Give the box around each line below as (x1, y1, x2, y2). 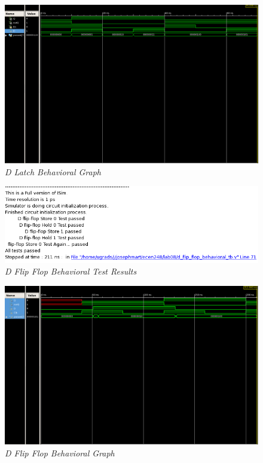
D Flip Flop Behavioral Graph (5, 446, 115, 459)
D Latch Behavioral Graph (5, 165, 101, 178)
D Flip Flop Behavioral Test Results (5, 265, 137, 278)
